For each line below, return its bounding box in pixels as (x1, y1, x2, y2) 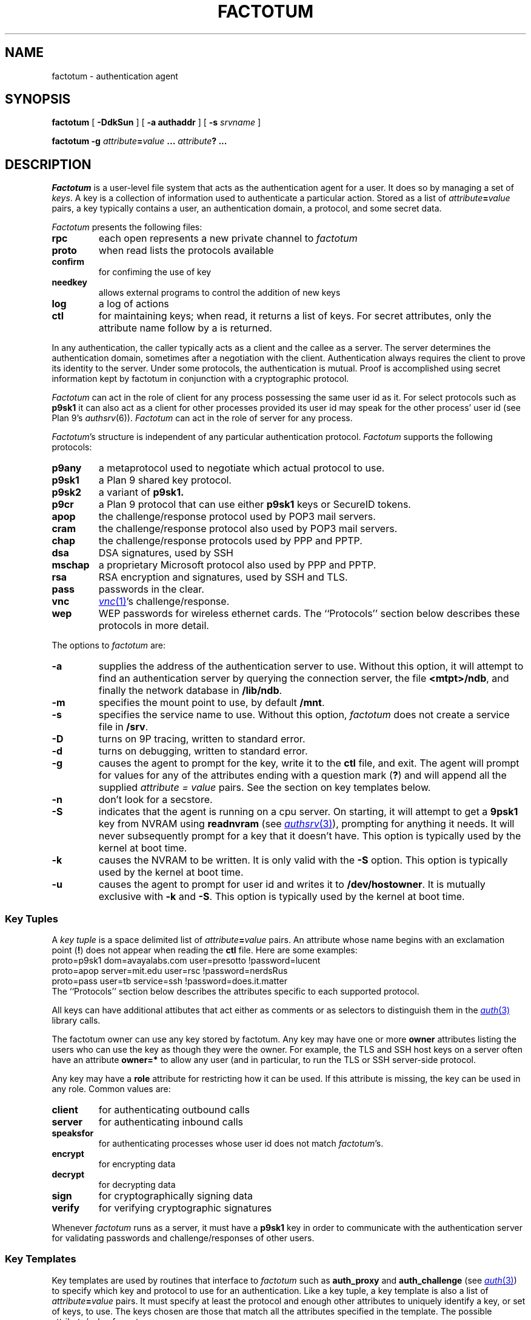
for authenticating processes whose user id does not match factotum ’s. (98, 1138, 384, 1149)
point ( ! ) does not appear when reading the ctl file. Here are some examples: (52, 945, 358, 956)
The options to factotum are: (52, 640, 165, 651)
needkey (52, 277, 87, 288)
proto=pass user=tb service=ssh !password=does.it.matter (52, 976, 287, 987)
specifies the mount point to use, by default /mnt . (98, 696, 325, 709)
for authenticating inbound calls (98, 1116, 243, 1128)
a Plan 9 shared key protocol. (98, 474, 232, 487)
